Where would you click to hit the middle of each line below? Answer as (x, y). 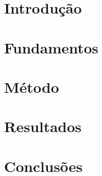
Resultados (43, 126)
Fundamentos (51, 47)
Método (32, 86)
